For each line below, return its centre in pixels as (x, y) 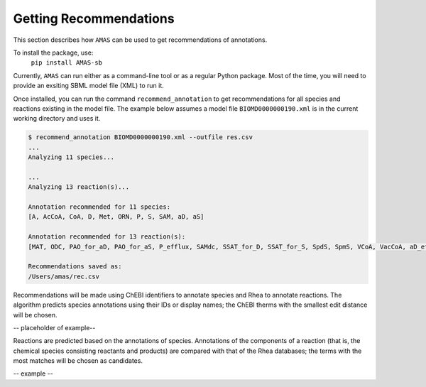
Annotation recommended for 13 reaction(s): (107, 237)
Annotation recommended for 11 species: (99, 207)
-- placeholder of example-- (54, 327)
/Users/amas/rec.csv (64, 276)
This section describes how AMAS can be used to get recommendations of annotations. (140, 40)
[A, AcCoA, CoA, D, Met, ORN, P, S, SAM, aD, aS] (116, 217)
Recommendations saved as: (75, 267)
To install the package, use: (53, 53)
